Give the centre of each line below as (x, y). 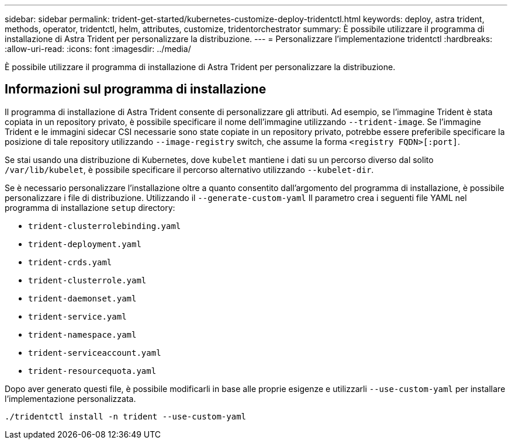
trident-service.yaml (77, 316)
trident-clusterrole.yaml (87, 280)
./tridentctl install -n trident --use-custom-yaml (126, 416)
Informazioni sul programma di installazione (136, 89)
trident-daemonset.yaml (82, 298)
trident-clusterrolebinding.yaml (105, 226)
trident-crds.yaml (70, 262)
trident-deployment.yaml (85, 244)
